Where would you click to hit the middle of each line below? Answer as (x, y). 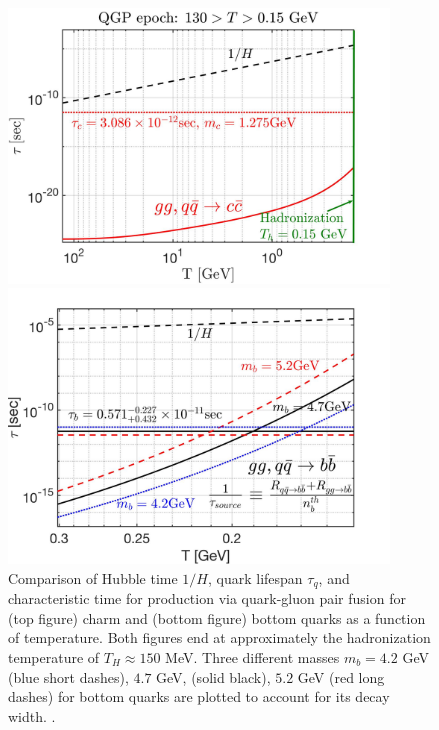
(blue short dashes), (68, 676)
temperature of (54, 656)
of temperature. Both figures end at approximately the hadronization (219, 637)
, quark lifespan (255, 577)
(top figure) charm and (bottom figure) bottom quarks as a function (217, 617)
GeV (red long (341, 676)
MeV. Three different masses (252, 656)
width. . (32, 715)
